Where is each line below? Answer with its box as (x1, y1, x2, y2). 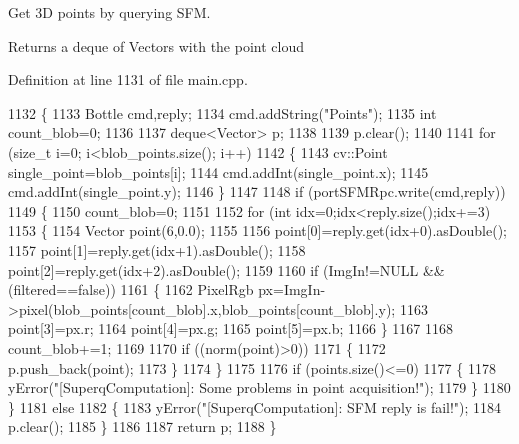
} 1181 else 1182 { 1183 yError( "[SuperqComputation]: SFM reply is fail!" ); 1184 (8, 396, 502, 417)
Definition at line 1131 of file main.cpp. (8, 69, 248, 90)
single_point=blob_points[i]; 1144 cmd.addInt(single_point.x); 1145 (8, 161, 429, 182)
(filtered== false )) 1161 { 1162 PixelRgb (8, 279, 254, 300)
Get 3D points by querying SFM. (8, 2, 211, 22)
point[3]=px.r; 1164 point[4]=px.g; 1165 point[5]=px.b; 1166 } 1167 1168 (8, 318, 454, 339)
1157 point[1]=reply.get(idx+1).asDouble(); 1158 (8, 239, 306, 260)
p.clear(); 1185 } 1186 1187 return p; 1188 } (8, 416, 277, 437)
